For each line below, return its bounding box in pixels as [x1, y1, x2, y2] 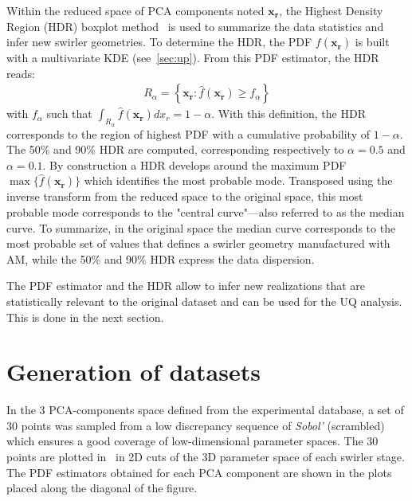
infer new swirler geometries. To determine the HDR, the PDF [6, 33, 312, 50]
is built [355, 33, 390, 50]
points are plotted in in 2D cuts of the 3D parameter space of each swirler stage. [6, 448, 405, 465]
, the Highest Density [279, 2, 383, 18]
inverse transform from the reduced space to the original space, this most [6, 188, 363, 205]
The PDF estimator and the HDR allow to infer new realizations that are [6, 277, 366, 294]
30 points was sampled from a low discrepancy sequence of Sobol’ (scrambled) [6, 417, 385, 433]
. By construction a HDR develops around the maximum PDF [42, 156, 347, 173]
